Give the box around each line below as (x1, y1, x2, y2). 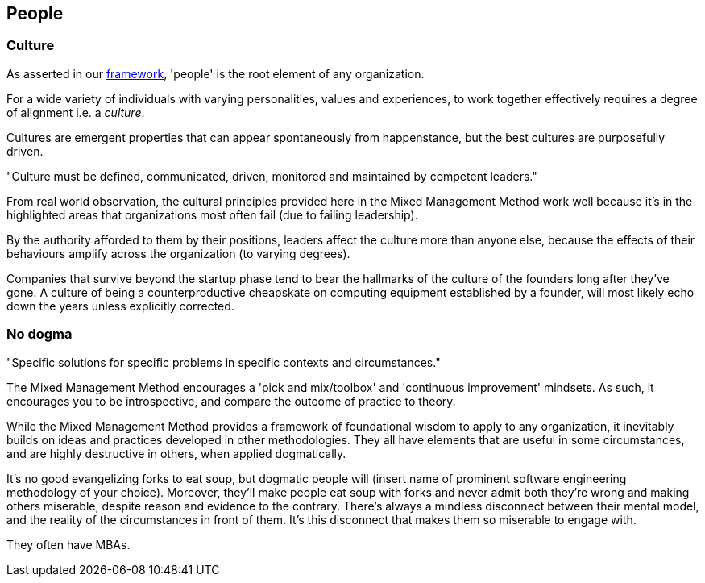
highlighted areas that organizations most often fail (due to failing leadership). (6, 207, 418, 222)
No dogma (6, 326, 73, 343)
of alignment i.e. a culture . (6, 105, 145, 119)
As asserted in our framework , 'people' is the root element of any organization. (6, 66, 425, 81)
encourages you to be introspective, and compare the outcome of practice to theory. (6, 394, 456, 408)
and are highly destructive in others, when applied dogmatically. (6, 446, 346, 460)
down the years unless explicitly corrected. (6, 298, 234, 313)
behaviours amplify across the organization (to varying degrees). (6, 246, 350, 260)
